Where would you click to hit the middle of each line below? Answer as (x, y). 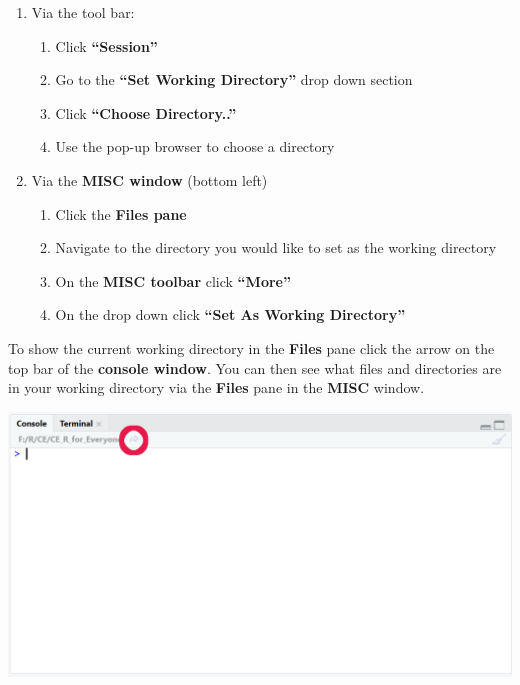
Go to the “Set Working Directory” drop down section (234, 79)
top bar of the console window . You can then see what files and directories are (255, 367)
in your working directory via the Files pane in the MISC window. (216, 387)
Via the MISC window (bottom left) (149, 179)
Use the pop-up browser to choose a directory (195, 146)
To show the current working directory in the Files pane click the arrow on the (251, 347)
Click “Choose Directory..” (146, 112)
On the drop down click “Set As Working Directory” (230, 314)
